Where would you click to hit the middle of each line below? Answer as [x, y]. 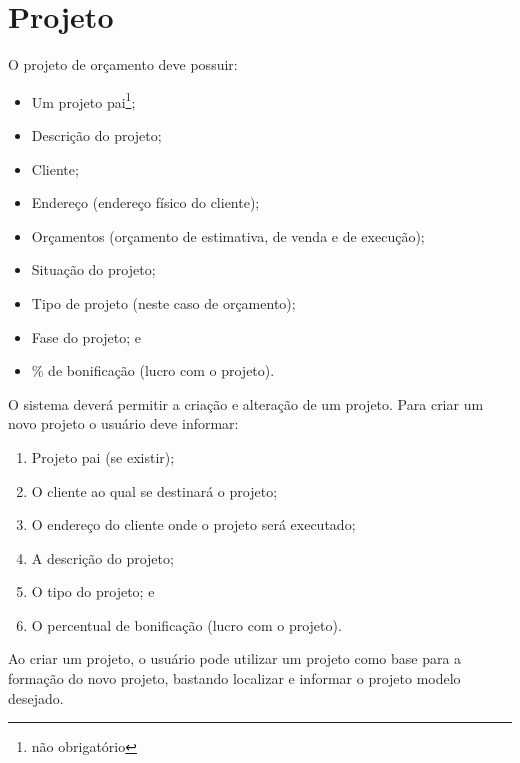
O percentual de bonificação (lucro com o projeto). [186, 624]
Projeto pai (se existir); [103, 456]
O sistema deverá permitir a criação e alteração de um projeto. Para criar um [246, 403]
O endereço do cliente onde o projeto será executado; [193, 524]
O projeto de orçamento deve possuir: [123, 64]
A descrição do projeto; [102, 557]
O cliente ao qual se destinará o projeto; [154, 490]
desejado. [36, 697]
